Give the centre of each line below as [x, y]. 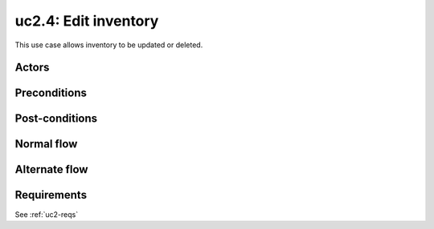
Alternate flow [51, 169]
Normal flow [46, 144]
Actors [32, 68]
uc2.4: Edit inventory [87, 21]
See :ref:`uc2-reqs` [47, 214]
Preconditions [51, 93]
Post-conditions [56, 119]
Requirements [51, 195]
